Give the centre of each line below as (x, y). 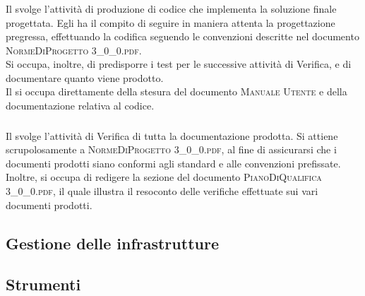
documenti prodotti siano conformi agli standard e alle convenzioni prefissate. (173, 163)
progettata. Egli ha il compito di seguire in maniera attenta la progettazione (170, 22)
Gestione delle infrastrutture (112, 243)
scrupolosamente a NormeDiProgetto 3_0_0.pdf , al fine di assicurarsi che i (171, 149)
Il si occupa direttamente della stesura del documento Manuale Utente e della (176, 91)
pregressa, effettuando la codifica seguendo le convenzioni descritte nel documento (182, 36)
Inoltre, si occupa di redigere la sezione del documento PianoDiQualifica (164, 177)
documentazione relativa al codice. (80, 106)
